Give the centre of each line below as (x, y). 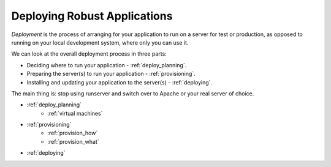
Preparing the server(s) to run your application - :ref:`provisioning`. (111, 74)
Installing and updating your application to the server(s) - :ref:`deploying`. (120, 82)
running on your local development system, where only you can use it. (100, 42)
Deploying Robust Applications (92, 16)
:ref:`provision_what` (73, 141)
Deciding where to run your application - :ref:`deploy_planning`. (107, 65)
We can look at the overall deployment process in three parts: (89, 54)
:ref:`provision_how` (73, 133)
